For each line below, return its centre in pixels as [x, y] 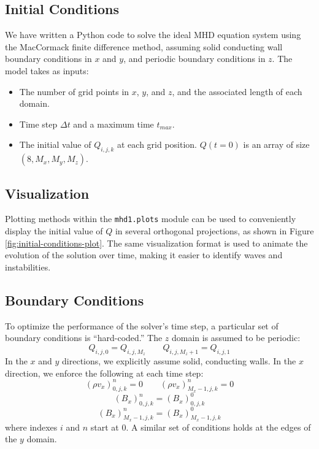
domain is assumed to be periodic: [236, 338]
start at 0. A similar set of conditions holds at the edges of [201, 427]
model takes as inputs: [47, 70]
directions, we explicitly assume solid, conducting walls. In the [179, 360]
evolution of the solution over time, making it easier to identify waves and [144, 255]
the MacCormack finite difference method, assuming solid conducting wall [144, 46]
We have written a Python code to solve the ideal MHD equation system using [153, 35]
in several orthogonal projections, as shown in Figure [214, 231]
